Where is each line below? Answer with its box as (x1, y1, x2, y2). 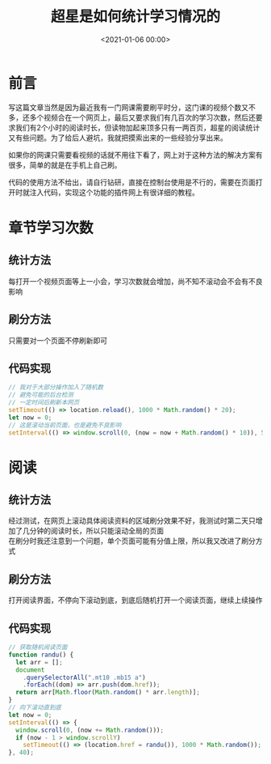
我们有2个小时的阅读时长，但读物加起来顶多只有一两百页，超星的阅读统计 (15, 122, 261, 132)
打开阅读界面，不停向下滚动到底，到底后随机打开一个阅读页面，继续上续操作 (8, 596, 263, 605)
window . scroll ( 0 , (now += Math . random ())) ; (15, 726, 164, 734)
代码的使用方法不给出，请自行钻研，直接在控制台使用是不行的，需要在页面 (8, 177, 256, 187)
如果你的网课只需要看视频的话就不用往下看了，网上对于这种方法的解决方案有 (8, 150, 263, 159)
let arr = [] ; (15, 658, 63, 666)
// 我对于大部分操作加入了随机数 (8, 384, 103, 392)
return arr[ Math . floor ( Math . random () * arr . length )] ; (15, 689, 200, 697)
